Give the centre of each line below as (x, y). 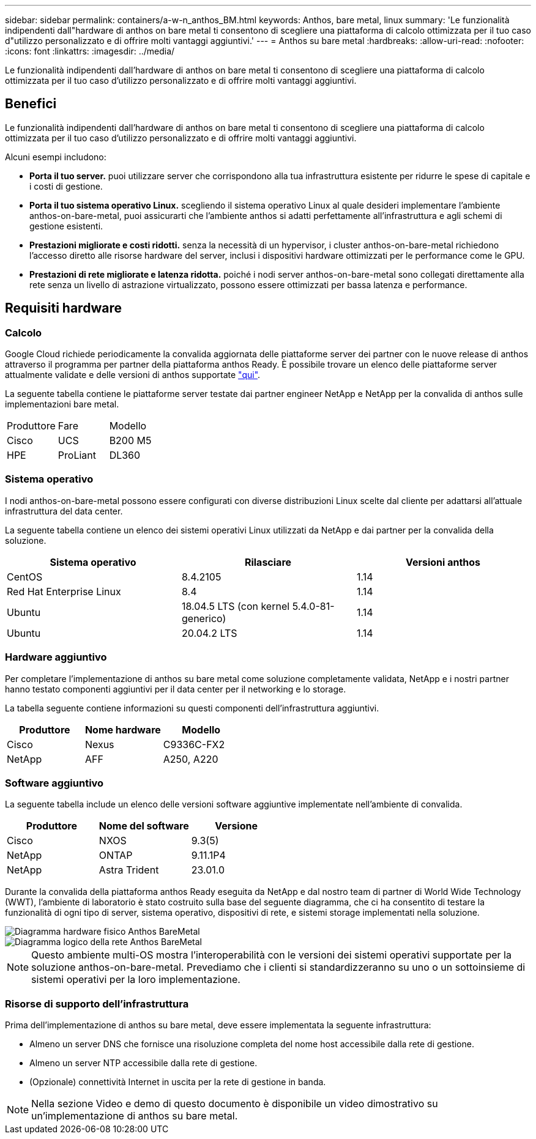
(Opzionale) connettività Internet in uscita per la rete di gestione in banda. (178, 1082)
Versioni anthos (443, 562)
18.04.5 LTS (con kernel (236, 606)
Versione (236, 826)
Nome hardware (123, 729)
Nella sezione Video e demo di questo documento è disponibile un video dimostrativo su (235, 1104)
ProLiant (77, 455)
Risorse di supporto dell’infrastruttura (97, 1004)
